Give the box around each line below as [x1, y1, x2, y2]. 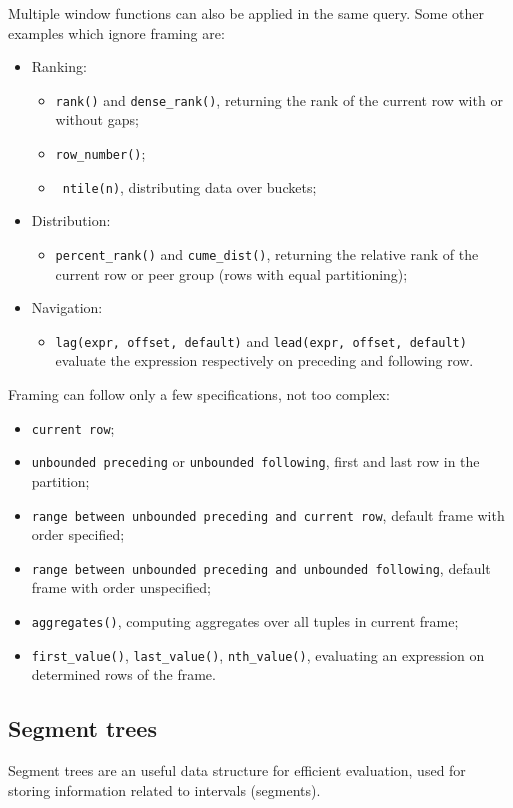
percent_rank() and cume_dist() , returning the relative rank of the [55, 243, 479, 264]
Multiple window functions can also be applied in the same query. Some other [8, 3, 484, 23]
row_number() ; [55, 143, 146, 164]
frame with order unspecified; [31, 577, 211, 598]
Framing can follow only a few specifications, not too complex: [8, 384, 390, 405]
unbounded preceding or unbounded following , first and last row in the [31, 451, 480, 472]
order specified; [31, 524, 125, 545]
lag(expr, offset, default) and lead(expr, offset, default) [55, 330, 467, 351]
